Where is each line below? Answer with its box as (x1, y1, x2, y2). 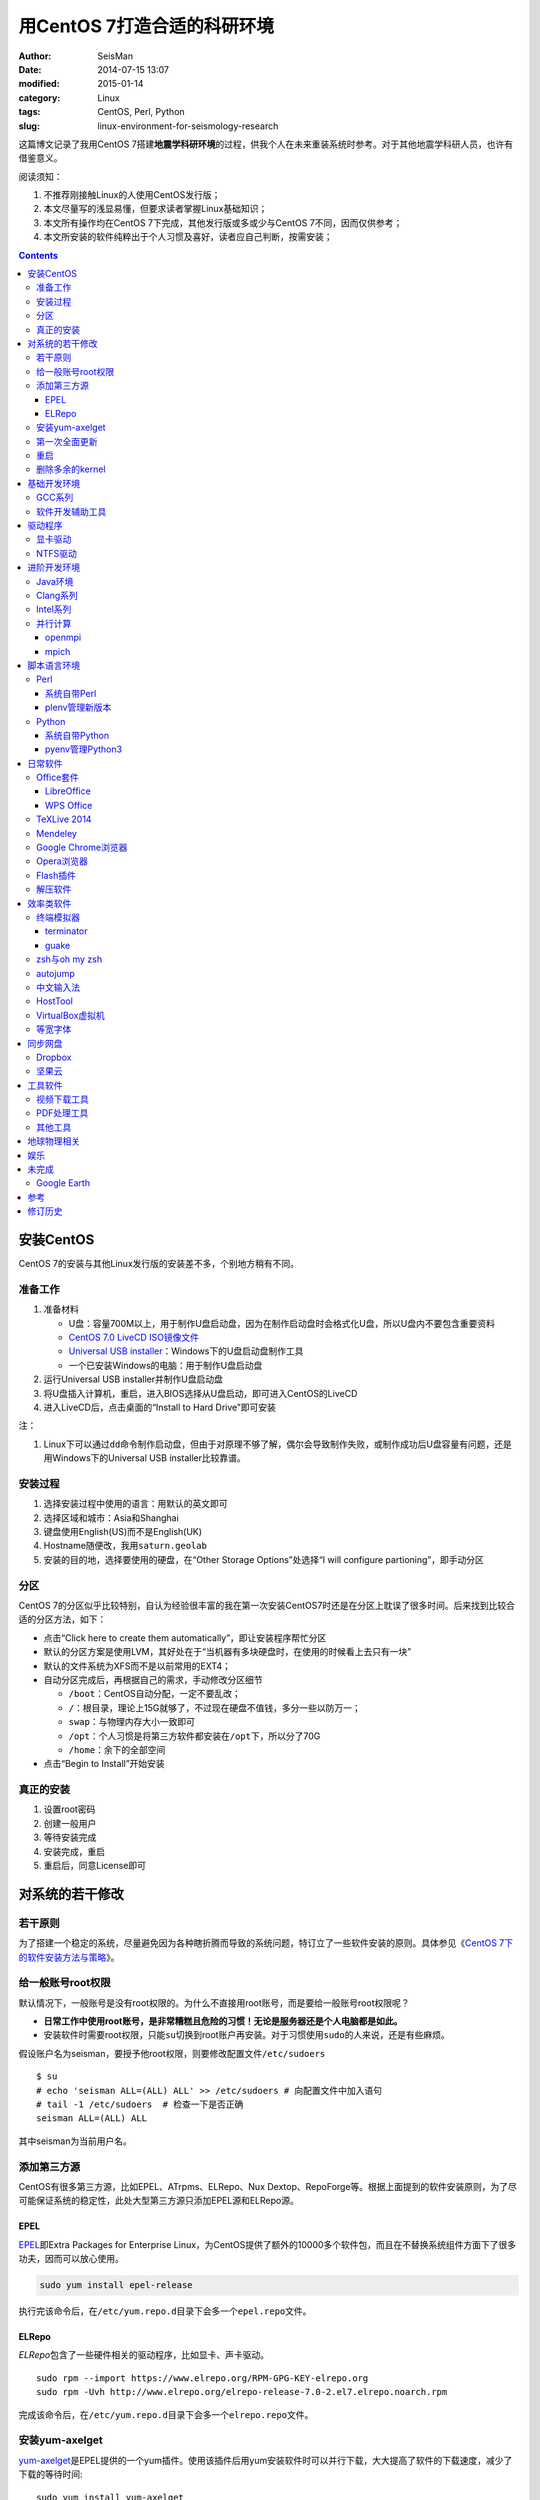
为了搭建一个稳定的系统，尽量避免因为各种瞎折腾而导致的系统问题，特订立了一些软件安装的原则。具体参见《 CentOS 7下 (18, 1937, 514, 1949)
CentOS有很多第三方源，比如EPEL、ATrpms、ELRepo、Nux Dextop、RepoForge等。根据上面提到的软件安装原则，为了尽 (18, 2180, 517, 2192)
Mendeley (36, 827, 77, 839)
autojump (36, 967, 75, 979)
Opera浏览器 (36, 855, 89, 867)
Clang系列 (36, 590, 79, 601)
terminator (45, 925, 88, 937)
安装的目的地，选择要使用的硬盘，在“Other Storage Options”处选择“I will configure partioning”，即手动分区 (43, 1553, 484, 1565)
